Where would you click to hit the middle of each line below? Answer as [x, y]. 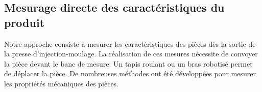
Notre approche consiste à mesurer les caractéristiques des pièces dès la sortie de [130, 43]
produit [25, 22]
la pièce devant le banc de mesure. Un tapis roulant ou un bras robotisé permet [128, 63]
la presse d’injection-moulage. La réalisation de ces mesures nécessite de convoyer [131, 54]
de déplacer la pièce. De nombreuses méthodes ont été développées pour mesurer [130, 73]
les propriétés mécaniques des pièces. [62, 83]
